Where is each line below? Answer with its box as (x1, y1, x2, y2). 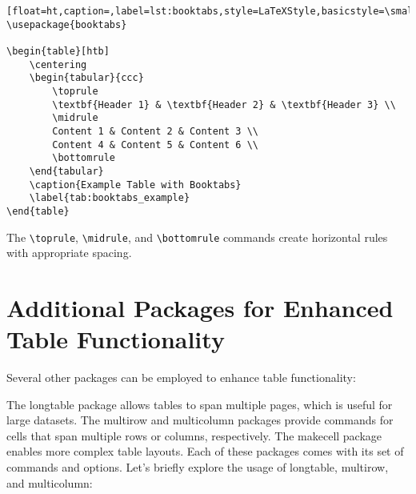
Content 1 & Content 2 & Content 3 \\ (52, 125, 258, 137)
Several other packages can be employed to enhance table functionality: (6, 369, 356, 386)
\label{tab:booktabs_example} (29, 192, 190, 204)
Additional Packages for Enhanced (6, 291, 394, 323)
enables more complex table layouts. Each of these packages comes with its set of (6, 443, 404, 460)
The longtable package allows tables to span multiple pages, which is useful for (6, 396, 393, 412)
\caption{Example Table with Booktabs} (29, 179, 242, 191)
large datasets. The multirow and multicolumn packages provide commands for (6, 412, 394, 428)
